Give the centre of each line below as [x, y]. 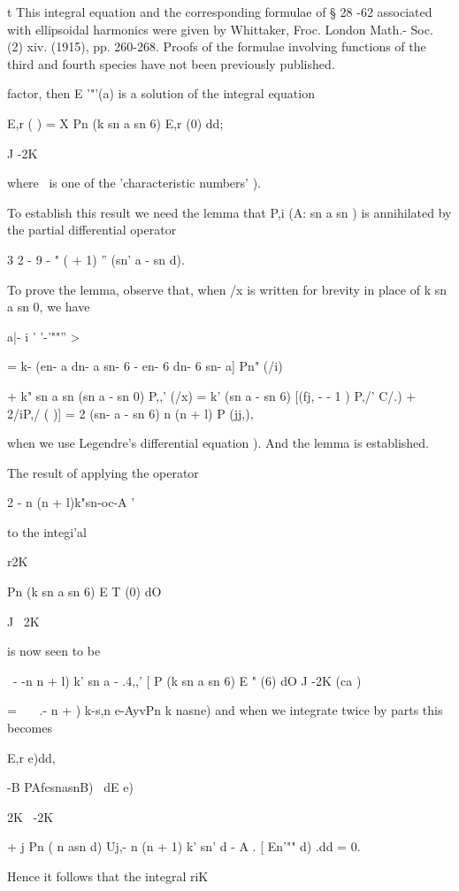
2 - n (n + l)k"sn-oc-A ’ [71, 502]
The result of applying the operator [103, 472]
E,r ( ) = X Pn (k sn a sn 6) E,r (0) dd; [115, 123]
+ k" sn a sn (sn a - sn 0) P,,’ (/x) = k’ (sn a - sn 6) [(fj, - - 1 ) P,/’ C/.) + [212, 395]
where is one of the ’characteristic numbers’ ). [134, 183]
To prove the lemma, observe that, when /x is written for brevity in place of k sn [227, 289]
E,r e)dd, [31, 757]
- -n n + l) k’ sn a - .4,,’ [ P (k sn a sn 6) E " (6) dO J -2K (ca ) [187, 680]
